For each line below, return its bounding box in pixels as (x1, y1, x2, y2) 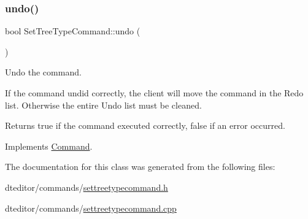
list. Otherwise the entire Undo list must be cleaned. (5, 98, 202, 111)
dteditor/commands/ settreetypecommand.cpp (5, 201, 177, 214)
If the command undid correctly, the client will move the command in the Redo (5, 86, 304, 99)
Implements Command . (5, 139, 93, 152)
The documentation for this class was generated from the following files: (5, 160, 275, 173)
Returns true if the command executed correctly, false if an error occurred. (5, 119, 285, 132)
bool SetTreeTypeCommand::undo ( (5, 25, 141, 37)
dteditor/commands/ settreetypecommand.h (5, 180, 168, 193)
